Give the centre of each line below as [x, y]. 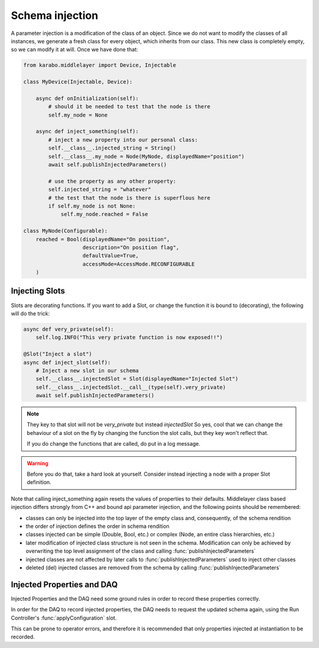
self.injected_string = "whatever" [100, 190]
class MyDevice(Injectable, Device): [78, 82]
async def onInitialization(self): [87, 98]
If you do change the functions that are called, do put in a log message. [114, 444]
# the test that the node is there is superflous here [129, 198]
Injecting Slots [38, 291]
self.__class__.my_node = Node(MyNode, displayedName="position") [147, 156]
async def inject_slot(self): [67, 362]
